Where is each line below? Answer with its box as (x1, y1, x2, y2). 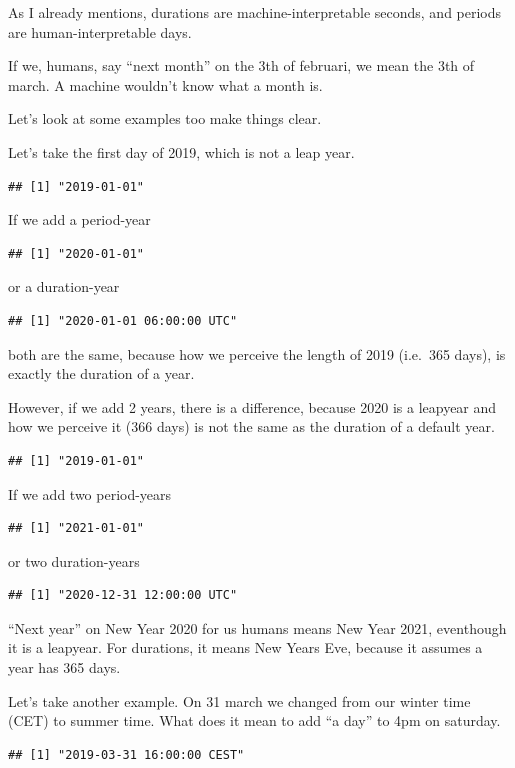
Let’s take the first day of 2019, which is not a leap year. (8, 141, 355, 162)
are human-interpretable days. (8, 21, 192, 42)
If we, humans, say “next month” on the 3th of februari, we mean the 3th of (8, 55, 475, 76)
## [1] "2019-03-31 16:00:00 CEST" (8, 747, 245, 762)
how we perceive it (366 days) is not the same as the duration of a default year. (8, 416, 495, 437)
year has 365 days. (8, 657, 121, 678)
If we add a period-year (8, 209, 151, 230)
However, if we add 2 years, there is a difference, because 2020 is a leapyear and (8, 396, 497, 417)
